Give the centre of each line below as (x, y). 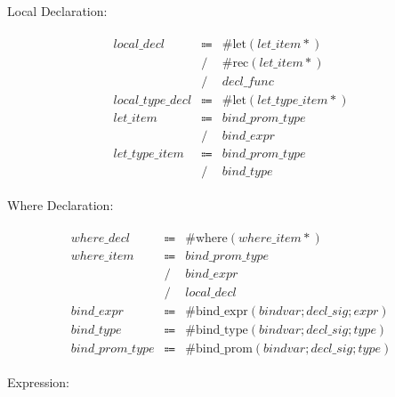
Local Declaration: (57, 11)
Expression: (39, 381)
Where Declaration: (60, 204)
